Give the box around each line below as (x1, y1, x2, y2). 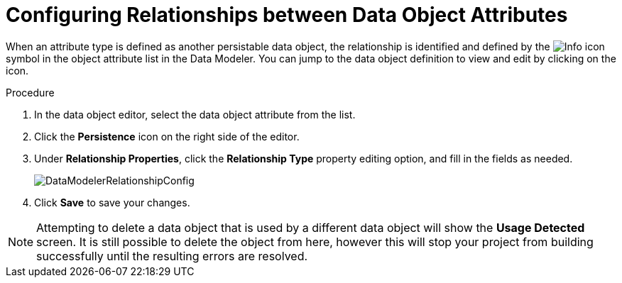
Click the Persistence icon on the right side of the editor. (34, 130, 300, 143)
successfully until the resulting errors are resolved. (36, 248, 308, 263)
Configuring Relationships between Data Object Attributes (6, 3, 568, 27)
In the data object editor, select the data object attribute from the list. (34, 108, 356, 121)
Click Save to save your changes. (34, 196, 190, 209)
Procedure (6, 86, 55, 99)
